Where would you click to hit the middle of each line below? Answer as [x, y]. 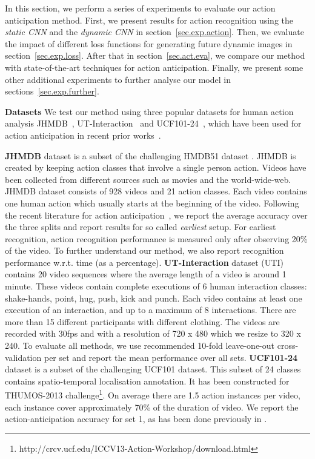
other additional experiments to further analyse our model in [118, 79]
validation [23, 357]
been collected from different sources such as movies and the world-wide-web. [148, 179]
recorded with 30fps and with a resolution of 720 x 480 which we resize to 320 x [153, 333]
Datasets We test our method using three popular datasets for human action [149, 111]
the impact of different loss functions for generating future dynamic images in [149, 43]
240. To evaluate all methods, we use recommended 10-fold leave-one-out [140, 345]
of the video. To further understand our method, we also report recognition [144, 250]
